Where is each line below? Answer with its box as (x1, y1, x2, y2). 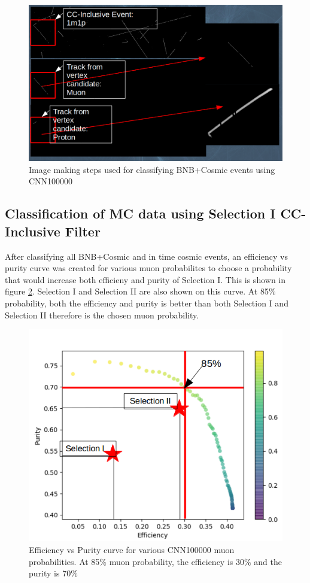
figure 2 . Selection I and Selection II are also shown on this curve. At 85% (5, 285, 276, 297)
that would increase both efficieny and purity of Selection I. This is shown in (5, 273, 285, 286)
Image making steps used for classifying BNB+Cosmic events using (29, 163, 275, 175)
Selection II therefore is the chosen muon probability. (5, 308, 199, 321)
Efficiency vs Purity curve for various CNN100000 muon (29, 543, 235, 555)
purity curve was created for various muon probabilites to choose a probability (5, 262, 292, 274)
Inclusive (5, 221, 60, 240)
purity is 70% (29, 567, 78, 579)
